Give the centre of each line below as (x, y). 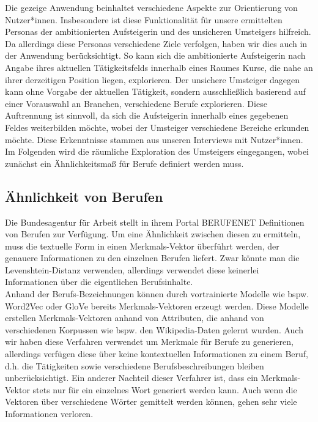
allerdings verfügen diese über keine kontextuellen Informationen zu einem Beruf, (157, 354)
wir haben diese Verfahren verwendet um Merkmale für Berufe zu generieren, (149, 342)
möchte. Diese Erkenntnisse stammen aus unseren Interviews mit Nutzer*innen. (154, 139)
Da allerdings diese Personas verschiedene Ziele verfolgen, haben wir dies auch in (156, 43)
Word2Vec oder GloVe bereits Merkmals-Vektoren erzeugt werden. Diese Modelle (157, 305)
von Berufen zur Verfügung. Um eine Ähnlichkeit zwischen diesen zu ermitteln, (153, 234)
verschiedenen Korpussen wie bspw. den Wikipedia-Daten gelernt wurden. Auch (154, 329)
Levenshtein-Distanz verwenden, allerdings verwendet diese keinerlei (132, 269)
